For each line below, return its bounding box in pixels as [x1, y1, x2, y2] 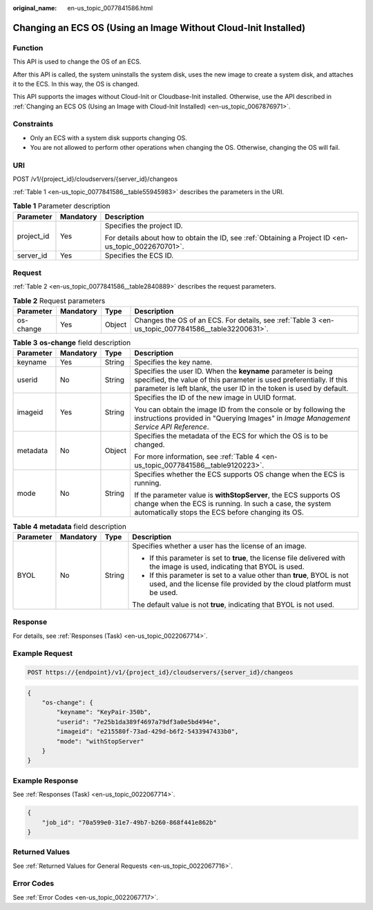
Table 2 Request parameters [12, 296, 106, 305]
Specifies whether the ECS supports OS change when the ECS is [134, 469, 345, 479]
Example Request [12, 649, 73, 659]
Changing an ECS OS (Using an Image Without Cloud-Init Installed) [12, 21, 306, 34]
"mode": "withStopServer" [56, 737, 144, 745]
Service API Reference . [134, 422, 210, 432]
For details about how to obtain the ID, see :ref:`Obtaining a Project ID [104, 233, 331, 242]
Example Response [12, 775, 79, 785]
